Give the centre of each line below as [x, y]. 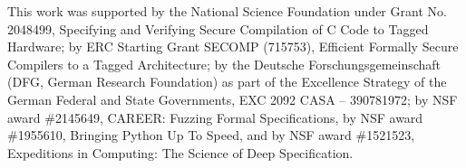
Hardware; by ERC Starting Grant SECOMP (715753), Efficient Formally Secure [233, 47]
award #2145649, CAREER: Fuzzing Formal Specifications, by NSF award [215, 117]
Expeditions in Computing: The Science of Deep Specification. [180, 152]
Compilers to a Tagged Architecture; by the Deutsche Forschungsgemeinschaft [224, 64]
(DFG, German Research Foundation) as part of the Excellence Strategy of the [227, 82]
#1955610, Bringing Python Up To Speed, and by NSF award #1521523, [211, 135]
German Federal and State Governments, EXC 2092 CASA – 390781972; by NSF [233, 99]
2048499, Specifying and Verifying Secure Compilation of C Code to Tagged [218, 28]
